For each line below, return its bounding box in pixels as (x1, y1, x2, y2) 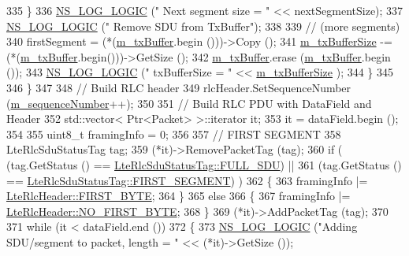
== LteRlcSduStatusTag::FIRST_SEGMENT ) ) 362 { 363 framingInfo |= (6, 172, 368, 188)
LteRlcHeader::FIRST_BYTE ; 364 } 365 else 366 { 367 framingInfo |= (6, 187, 351, 204)
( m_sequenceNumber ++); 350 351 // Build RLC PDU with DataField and (6, 95, 372, 111)
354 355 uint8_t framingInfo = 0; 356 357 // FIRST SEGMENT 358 (6, 125, 341, 142)
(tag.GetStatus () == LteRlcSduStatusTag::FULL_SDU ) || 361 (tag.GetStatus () (6, 156, 402, 173)
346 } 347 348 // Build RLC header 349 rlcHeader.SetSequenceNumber (6, 79, 351, 95)
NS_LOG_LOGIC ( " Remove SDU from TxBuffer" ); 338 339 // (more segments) (6, 17, 400, 34)
